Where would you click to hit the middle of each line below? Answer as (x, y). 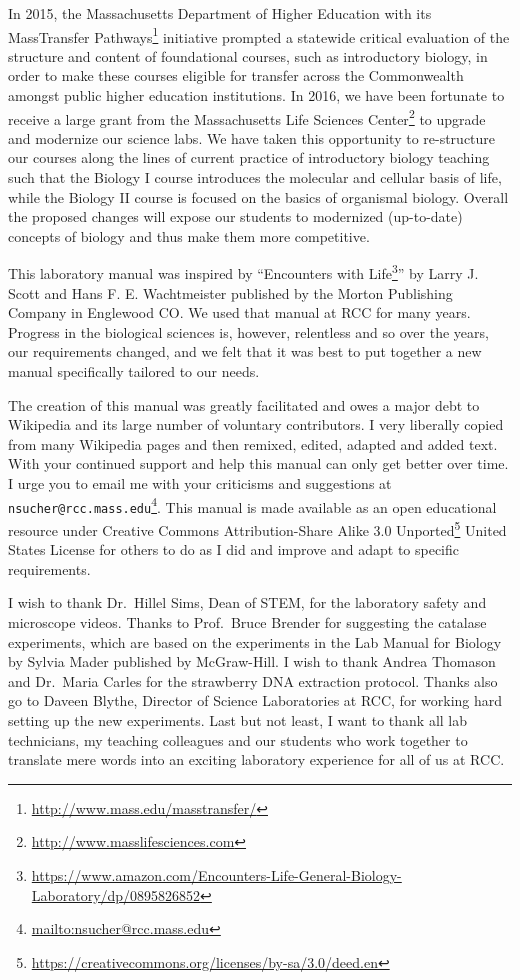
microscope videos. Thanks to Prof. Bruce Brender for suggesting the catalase (247, 621)
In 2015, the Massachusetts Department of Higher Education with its (220, 13)
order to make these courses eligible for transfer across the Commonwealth (236, 75)
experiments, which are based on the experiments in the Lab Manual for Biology (255, 641)
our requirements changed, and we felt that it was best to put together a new (245, 351)
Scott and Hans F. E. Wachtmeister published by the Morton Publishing (230, 292)
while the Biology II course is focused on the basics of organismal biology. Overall (258, 196)
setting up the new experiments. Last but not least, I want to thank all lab (238, 719)
